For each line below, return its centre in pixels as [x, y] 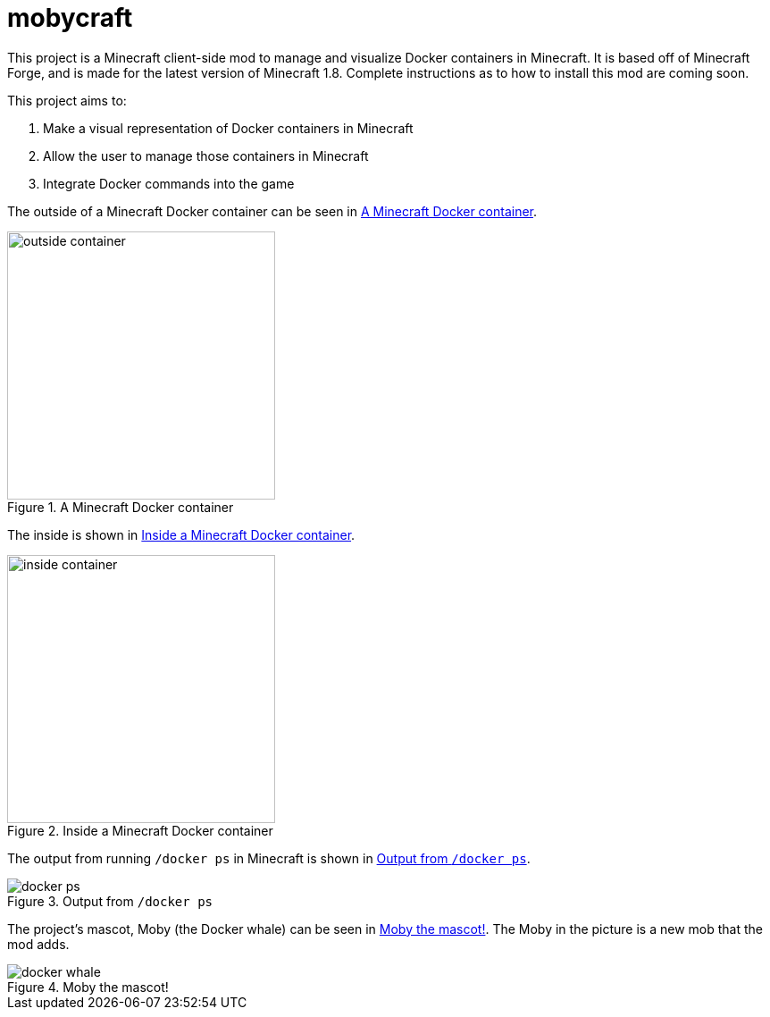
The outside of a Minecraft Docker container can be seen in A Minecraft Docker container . [272, 211]
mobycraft [70, 18]
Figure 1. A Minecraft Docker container [121, 507]
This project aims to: [67, 100]
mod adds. [38, 944]
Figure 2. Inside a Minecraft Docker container [140, 830]
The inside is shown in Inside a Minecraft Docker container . [181, 534]
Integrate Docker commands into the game [169, 183]
